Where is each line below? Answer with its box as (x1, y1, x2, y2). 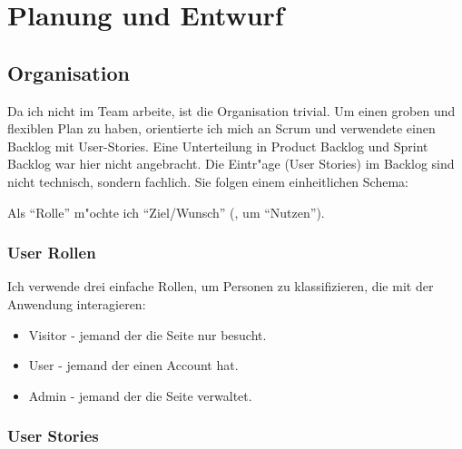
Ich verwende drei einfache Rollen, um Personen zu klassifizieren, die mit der (7, 277, 434, 296)
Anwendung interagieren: (7, 294, 146, 313)
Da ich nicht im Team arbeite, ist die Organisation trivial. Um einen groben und (7, 101, 456, 120)
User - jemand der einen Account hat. (28, 356, 239, 375)
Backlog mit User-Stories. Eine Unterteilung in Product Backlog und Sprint (7, 136, 428, 155)
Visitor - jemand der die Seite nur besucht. (28, 325, 267, 344)
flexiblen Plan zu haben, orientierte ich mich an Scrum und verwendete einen (7, 119, 436, 138)
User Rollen (7, 241, 96, 264)
